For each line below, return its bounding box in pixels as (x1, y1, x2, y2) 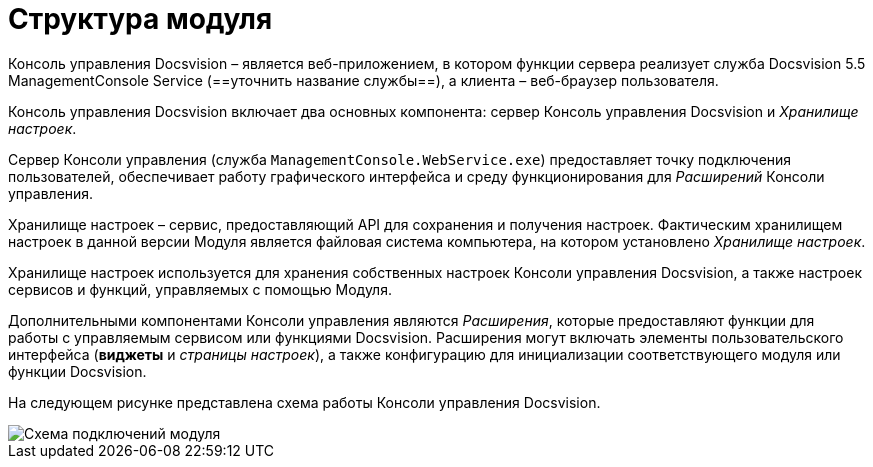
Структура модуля (8, 2, 273, 36)
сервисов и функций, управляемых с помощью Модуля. (8, 280, 392, 298)
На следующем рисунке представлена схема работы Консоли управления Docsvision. (8, 393, 601, 411)
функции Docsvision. (8, 362, 147, 380)
